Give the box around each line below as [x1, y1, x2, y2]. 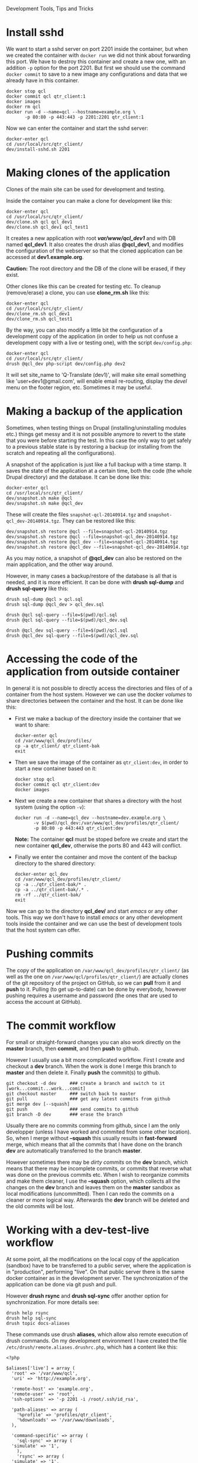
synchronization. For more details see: [6, 1298, 99, 1305]
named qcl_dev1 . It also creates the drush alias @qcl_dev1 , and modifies [6, 241, 184, 248]
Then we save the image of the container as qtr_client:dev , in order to [14, 758, 189, 766]
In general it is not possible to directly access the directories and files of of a [6, 684, 193, 692]
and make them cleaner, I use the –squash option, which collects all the [6, 1177, 180, 1185]
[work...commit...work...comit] [6, 1086, 86, 1091]
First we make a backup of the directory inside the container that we [14, 715, 181, 722]
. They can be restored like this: [59, 517, 136, 524]
